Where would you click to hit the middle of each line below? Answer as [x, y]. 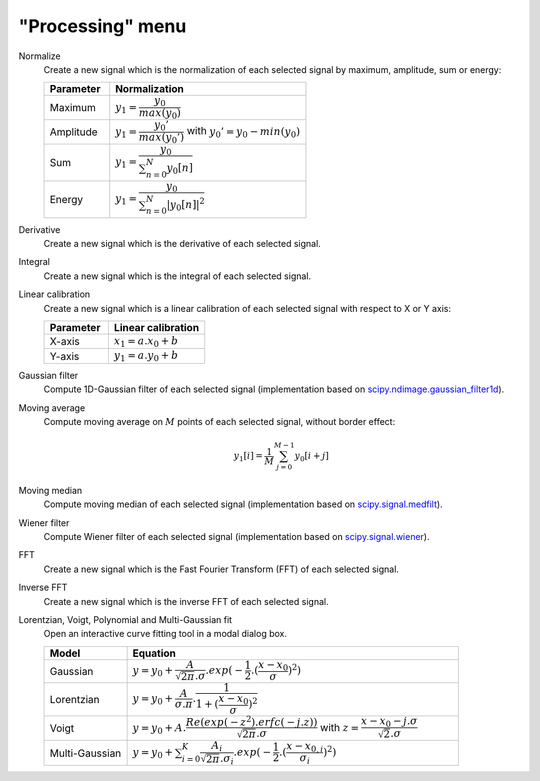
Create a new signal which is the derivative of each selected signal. [182, 244]
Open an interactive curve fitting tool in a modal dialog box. [165, 634]
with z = [340, 727]
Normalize [40, 56]
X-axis [64, 342]
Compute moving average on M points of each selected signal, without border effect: [219, 421]
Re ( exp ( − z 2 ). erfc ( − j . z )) [251, 721]
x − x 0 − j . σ [389, 722]
